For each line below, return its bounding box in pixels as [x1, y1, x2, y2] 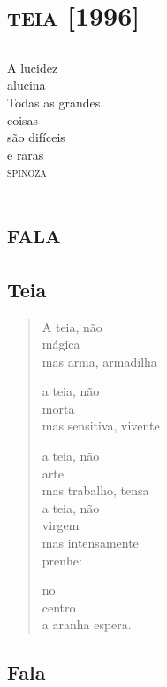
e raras [7, 145, 44, 163]
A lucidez [7, 58, 58, 76]
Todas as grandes [7, 92, 101, 111]
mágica [42, 335, 80, 353]
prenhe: [42, 550, 82, 569]
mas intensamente [42, 533, 139, 552]
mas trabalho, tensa [42, 481, 149, 500]
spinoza [7, 162, 47, 181]
